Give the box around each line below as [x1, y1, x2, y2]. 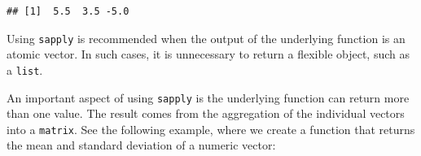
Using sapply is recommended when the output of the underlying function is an [7, 29, 406, 46]
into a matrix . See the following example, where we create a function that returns [7, 120, 415, 137]
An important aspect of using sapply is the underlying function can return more [7, 89, 410, 106]
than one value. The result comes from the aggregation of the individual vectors [7, 105, 405, 122]
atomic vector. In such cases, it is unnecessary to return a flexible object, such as [7, 45, 410, 63]
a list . [7, 61, 43, 78]
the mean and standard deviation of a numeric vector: [7, 136, 276, 154]
